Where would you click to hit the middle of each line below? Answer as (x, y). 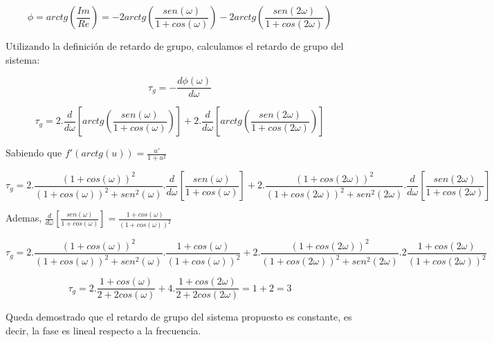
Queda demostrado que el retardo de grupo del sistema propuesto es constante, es (179, 317)
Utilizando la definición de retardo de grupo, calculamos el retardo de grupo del (175, 46)
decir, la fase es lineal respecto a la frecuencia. (103, 330)
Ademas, (24, 218)
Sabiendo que (34, 153)
